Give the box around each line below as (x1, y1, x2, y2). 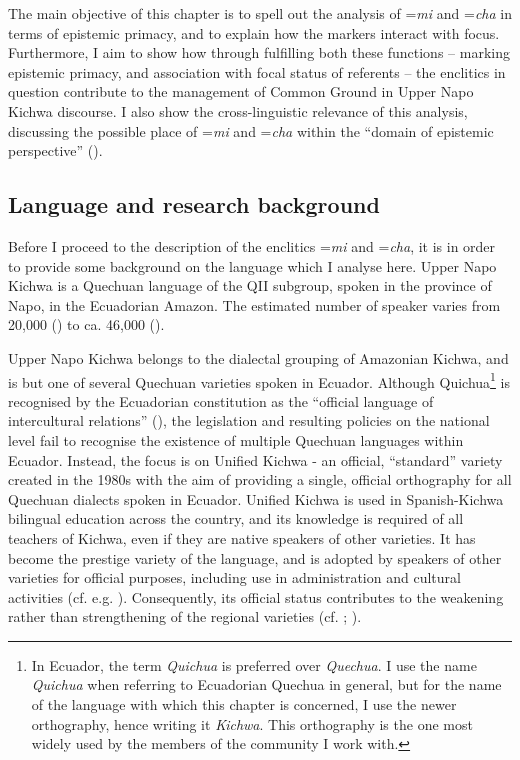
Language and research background (8, 189, 380, 220)
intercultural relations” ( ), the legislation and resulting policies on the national (8, 410, 490, 431)
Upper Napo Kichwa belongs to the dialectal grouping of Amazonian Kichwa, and (8, 347, 509, 368)
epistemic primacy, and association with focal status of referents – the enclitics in (8, 61, 506, 82)
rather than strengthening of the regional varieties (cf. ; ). (8, 606, 362, 627)
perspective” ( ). (8, 140, 103, 161)
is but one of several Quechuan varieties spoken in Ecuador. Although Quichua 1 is (8, 368, 511, 392)
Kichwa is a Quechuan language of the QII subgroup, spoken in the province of (8, 275, 492, 296)
